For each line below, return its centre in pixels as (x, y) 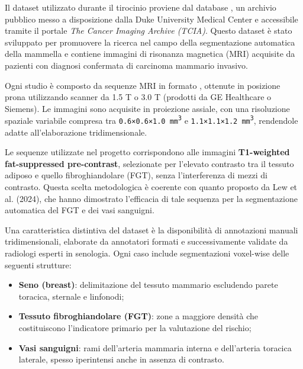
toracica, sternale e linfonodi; (71, 296)
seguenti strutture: (38, 264)
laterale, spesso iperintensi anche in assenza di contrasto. (121, 359)
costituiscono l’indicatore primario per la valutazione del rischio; (135, 327)
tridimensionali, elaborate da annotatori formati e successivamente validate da (146, 241)
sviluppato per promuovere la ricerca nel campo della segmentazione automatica (150, 42)
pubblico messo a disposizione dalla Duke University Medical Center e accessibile (151, 19)
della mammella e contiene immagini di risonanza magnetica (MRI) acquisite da (150, 54)
